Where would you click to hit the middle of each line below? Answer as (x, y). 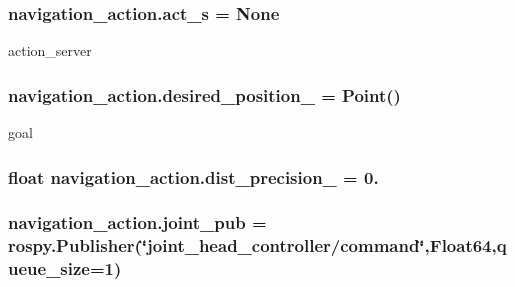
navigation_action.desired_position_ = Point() (204, 94)
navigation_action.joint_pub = (137, 222)
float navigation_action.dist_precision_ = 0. (193, 176)
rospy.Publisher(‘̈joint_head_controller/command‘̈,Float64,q (257, 245)
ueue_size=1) (65, 268)
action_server (50, 50)
